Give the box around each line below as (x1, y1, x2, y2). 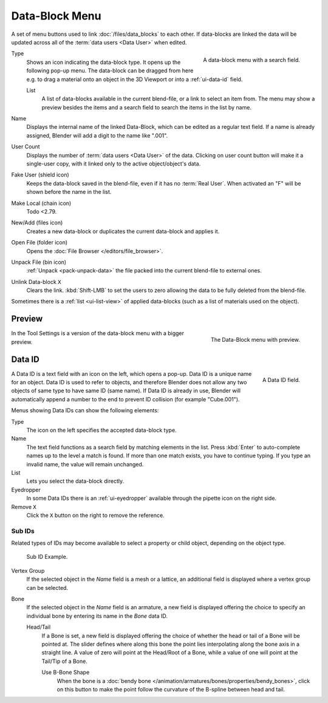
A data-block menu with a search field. (203, 57, 300, 64)
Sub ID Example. (26, 553, 68, 561)
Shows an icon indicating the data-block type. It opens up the (26, 58, 181, 66)
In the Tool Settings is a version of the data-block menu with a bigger (11, 330, 185, 337)
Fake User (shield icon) (11, 171, 69, 179)
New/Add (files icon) (11, 219, 63, 226)
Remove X (11, 503, 36, 510)
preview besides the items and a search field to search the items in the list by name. (41, 103, 252, 111)
